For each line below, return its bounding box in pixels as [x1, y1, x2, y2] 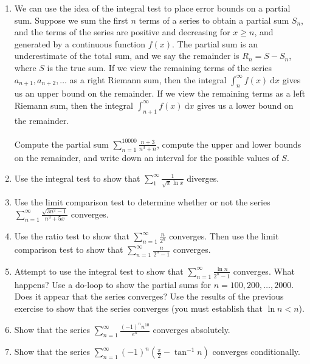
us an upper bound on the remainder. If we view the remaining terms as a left [14, 87, 306, 100]
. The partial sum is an [172, 37, 258, 50]
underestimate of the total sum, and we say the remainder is [14, 49, 239, 62]
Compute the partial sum [14, 137, 109, 150]
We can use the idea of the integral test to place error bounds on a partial [14, 2, 291, 14]
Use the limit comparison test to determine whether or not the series [14, 195, 270, 208]
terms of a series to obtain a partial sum [139, 13, 289, 26]
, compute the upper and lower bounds [156, 137, 301, 150]
